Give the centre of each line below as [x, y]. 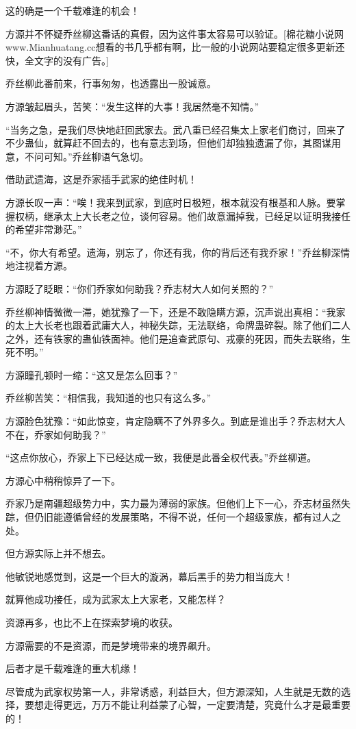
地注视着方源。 [39, 265]
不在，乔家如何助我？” [56, 434]
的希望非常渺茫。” [44, 229]
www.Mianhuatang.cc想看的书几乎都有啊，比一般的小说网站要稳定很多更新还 [175, 47]
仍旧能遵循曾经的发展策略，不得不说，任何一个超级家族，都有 [173, 517]
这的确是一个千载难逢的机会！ [73, 10]
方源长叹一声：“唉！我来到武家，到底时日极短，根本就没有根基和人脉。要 [171, 202]
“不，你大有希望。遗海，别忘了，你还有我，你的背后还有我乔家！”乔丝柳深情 [178, 252]
